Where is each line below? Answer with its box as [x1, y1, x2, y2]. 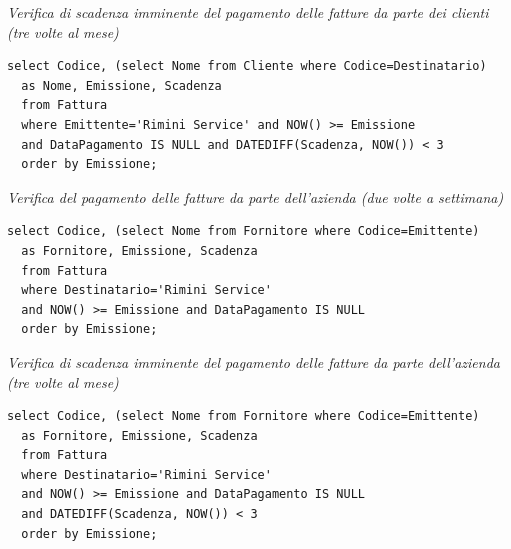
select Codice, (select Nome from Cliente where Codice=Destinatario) [7, 59, 487, 74]
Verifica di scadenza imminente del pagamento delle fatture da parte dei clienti [7, 2, 489, 22]
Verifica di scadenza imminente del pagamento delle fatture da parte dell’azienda [7, 351, 500, 372]
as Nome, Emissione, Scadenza [21, 78, 222, 93]
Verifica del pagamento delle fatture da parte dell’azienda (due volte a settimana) [7, 186, 504, 207]
